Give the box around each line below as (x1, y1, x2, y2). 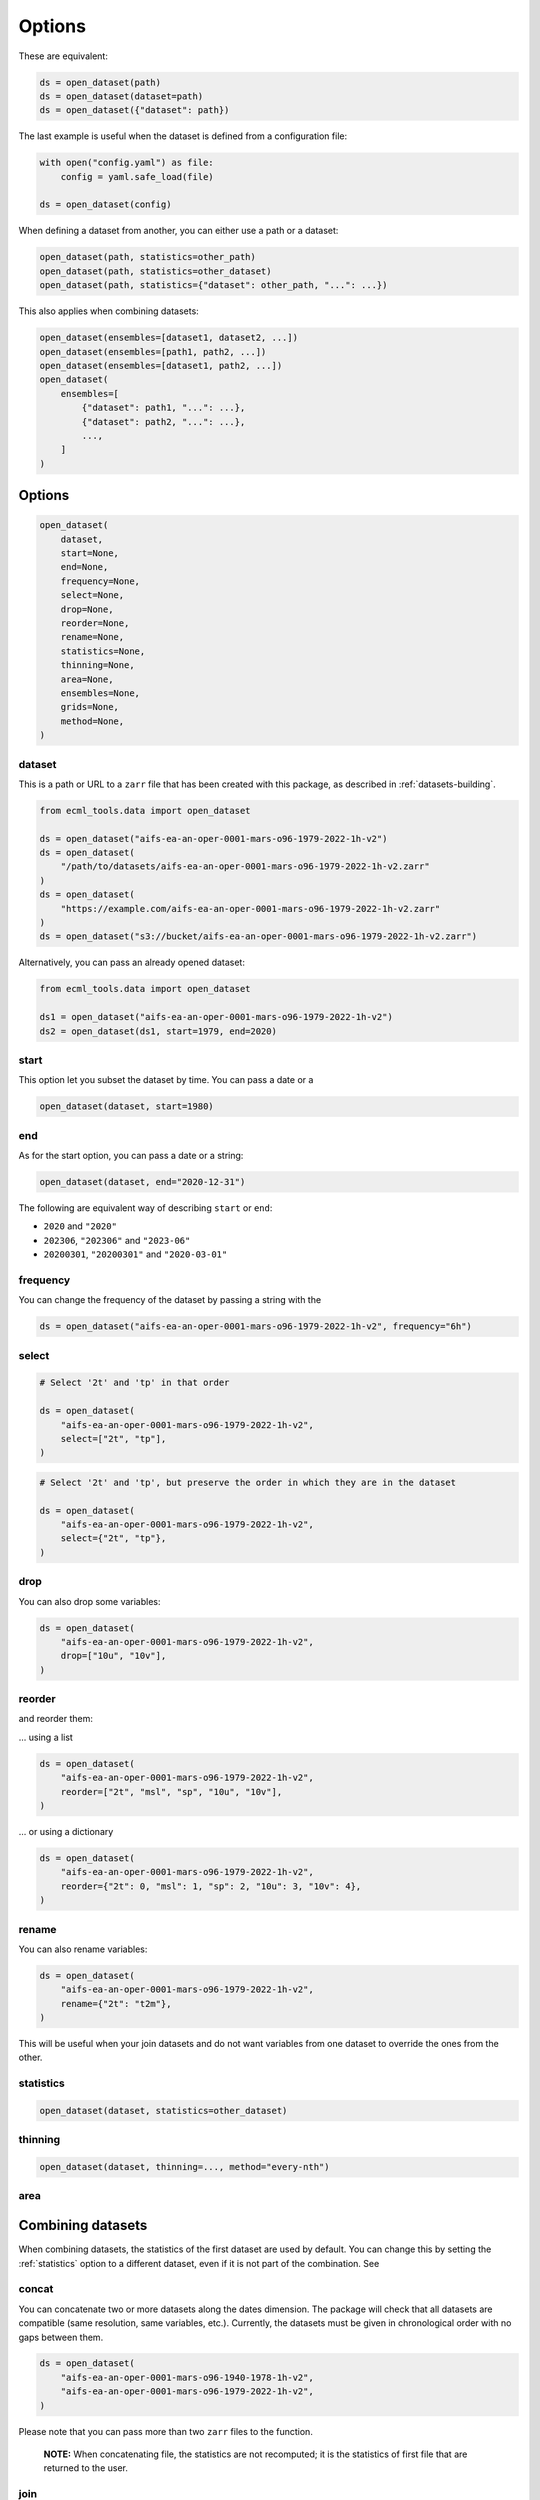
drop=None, (60, 603, 114, 615)
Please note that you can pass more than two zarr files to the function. (18, 2425, 314, 2437)
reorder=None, (60, 618, 130, 629)
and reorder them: (18, 1713, 94, 1725)
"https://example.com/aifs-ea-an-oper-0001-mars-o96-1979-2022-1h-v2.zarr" (60, 903, 441, 914)
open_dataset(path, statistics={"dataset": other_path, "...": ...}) (39, 280, 388, 291)
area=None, (60, 673, 114, 685)
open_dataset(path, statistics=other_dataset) (39, 265, 272, 277)
